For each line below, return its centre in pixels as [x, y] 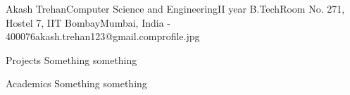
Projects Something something [71, 59]
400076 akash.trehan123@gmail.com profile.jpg [103, 36]
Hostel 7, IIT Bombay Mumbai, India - [88, 22]
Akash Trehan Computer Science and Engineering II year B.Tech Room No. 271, [175, 8]
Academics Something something [76, 83]
